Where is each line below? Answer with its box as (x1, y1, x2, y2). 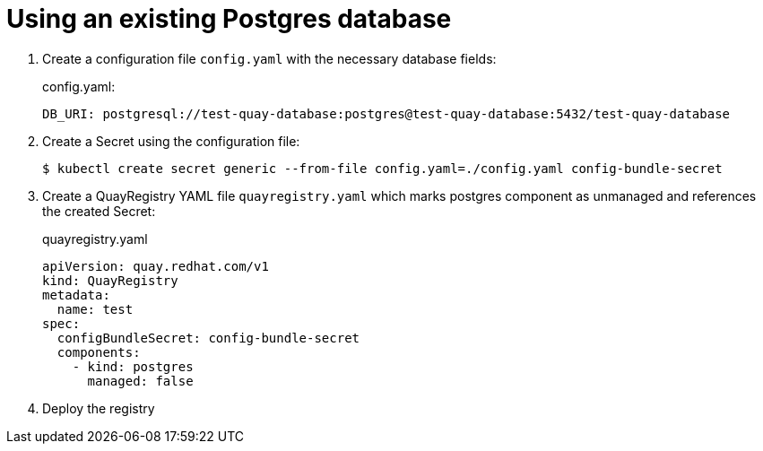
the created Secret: (42, 203, 156, 219)
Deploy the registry (42, 400, 155, 416)
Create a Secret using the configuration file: (42, 133, 300, 149)
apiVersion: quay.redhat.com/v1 (42, 258, 269, 273)
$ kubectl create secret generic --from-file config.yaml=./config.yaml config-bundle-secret (42, 160, 723, 176)
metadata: (42, 287, 110, 302)
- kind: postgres (72, 359, 194, 374)
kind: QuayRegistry (42, 273, 178, 288)
